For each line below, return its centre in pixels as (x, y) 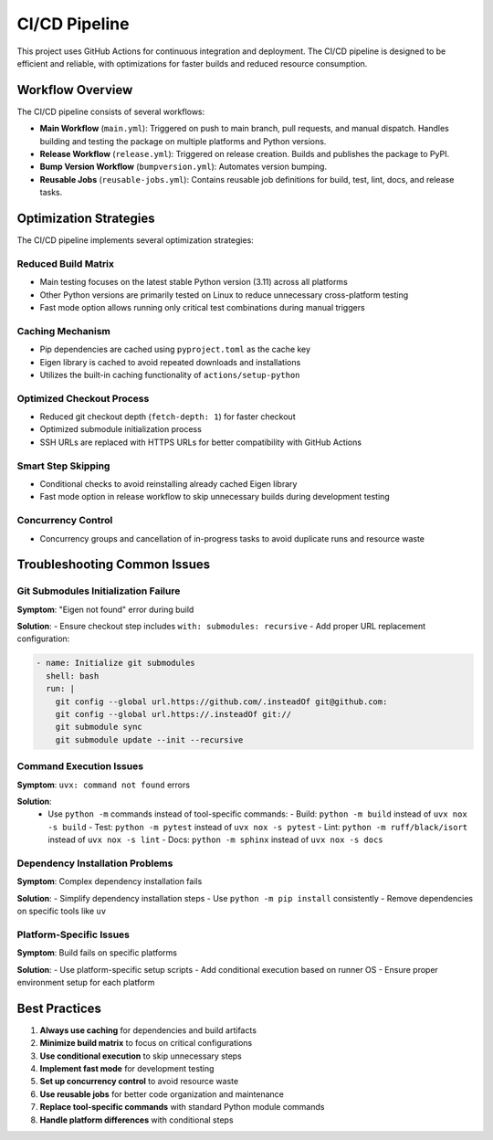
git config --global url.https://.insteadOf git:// (173, 714)
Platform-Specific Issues (73, 934)
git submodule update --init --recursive (149, 739)
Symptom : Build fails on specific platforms (97, 953)
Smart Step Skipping (63, 466)
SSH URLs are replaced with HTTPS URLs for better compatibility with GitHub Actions (201, 442)
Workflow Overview (75, 90)
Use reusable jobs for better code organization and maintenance (162, 1094)
